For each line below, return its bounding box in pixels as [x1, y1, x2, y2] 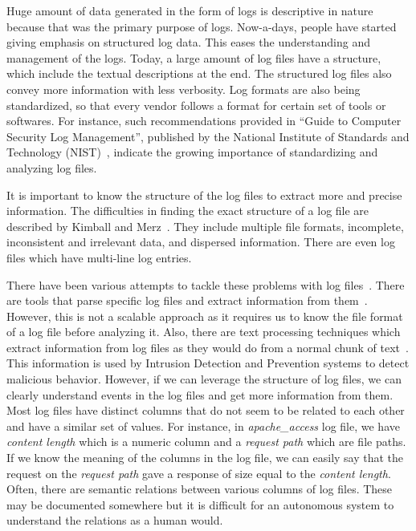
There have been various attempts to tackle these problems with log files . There [6, 276, 405, 293]
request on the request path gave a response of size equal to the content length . [6, 464, 391, 481]
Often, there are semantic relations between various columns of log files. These [6, 480, 393, 497]
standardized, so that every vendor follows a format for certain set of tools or [6, 96, 386, 113]
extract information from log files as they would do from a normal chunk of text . [6, 338, 409, 355]
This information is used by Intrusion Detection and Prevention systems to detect [6, 355, 410, 371]
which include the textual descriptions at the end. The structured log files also [6, 65, 392, 82]
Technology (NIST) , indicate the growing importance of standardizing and [6, 144, 378, 160]
